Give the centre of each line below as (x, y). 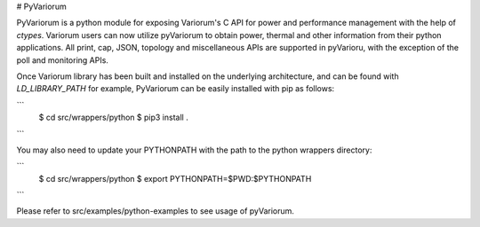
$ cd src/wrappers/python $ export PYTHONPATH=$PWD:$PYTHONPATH (175, 178)
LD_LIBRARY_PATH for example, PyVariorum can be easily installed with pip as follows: (176, 89)
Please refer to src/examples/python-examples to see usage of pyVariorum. (156, 211)
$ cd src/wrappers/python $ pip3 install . (113, 117)
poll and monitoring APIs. (62, 60)
